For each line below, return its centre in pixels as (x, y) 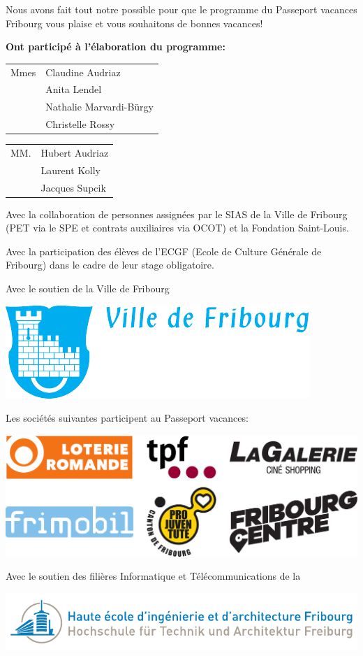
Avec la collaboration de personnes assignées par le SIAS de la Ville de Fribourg (177, 214)
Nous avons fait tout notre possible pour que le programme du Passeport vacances (181, 9)
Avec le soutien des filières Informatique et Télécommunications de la (153, 576)
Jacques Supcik (73, 187)
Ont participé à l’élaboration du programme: (116, 47)
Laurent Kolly (71, 170)
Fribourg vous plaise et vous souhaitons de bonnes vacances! (134, 23)
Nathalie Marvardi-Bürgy (99, 107)
